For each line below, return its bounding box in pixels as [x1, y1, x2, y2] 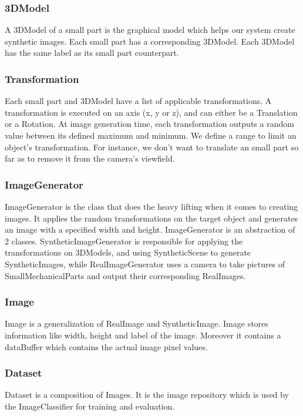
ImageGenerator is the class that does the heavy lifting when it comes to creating [5, 200, 298, 212]
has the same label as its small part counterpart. [5, 46, 179, 59]
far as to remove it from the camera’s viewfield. [5, 152, 175, 165]
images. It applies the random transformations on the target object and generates [5, 212, 298, 224]
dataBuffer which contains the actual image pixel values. [5, 340, 208, 353]
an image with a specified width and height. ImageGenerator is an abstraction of [5, 223, 295, 236]
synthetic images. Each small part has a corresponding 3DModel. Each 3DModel [5, 35, 295, 47]
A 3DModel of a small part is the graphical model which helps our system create [5, 24, 295, 36]
